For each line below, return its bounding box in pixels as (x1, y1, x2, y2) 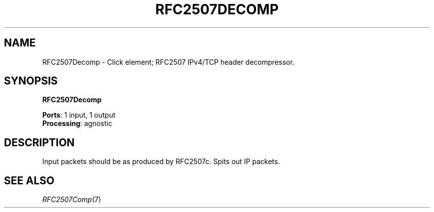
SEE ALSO (4, 174, 54, 187)
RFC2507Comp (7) (42, 195, 101, 204)
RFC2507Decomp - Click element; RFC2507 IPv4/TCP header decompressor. (42, 57, 295, 66)
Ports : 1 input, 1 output (42, 111, 115, 120)
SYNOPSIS (4, 75, 58, 87)
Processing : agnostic (42, 119, 112, 128)
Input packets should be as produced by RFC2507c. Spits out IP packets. (42, 157, 280, 166)
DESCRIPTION (4, 136, 75, 149)
